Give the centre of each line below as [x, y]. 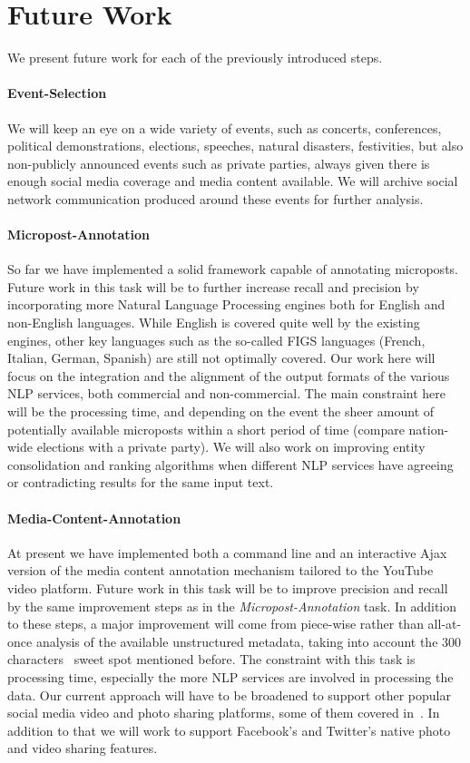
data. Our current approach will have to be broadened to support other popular [229, 695]
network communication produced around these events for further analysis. [215, 198]
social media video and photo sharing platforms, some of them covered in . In [224, 713]
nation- [429, 429]
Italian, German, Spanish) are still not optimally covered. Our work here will [221, 358]
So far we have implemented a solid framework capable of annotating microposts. [233, 269]
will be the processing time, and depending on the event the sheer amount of [221, 411]
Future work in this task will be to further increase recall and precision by [213, 286]
